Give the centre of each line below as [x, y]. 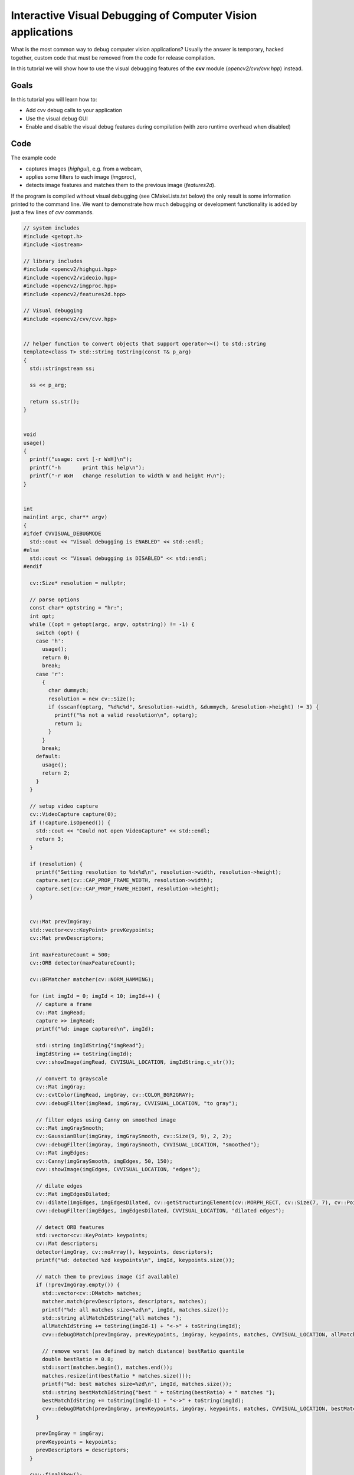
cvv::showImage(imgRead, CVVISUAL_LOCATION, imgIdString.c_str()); [135, 1062]
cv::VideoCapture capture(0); [73, 814]
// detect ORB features [70, 1227]
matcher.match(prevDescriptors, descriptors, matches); [124, 1302]
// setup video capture [64, 806]
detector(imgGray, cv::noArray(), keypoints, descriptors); [124, 1252]
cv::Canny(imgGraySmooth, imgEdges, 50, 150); [104, 1161]
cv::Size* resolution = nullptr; [78, 583]
